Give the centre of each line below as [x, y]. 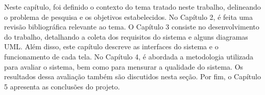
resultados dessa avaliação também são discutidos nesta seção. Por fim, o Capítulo [132, 76]
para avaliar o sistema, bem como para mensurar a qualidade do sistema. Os [124, 66]
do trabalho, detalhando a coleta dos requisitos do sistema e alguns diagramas [126, 36]
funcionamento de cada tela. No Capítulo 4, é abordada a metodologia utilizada [129, 56]
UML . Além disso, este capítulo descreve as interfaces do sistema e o [111, 46]
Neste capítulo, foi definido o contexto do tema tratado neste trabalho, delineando [132, 7]
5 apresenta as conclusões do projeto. [62, 86]
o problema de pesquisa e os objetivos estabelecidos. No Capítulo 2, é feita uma [128, 17]
